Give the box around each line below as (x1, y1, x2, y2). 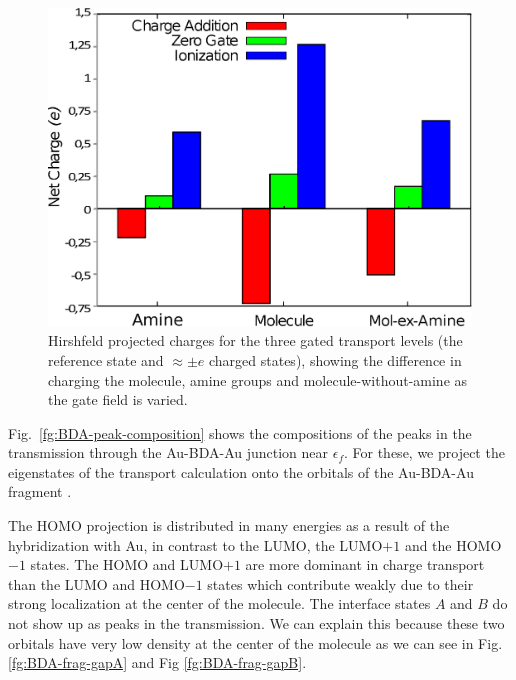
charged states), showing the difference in (208, 349, 462, 370)
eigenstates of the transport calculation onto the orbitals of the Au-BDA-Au (8, 461, 474, 482)
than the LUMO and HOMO (8, 573, 185, 594)
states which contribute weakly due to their (207, 573, 474, 594)
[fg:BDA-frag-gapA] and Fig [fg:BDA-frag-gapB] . (8, 652, 307, 673)
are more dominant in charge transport (245, 554, 485, 575)
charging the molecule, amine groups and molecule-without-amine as (48, 369, 468, 390)
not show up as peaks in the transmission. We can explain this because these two (8, 613, 505, 634)
